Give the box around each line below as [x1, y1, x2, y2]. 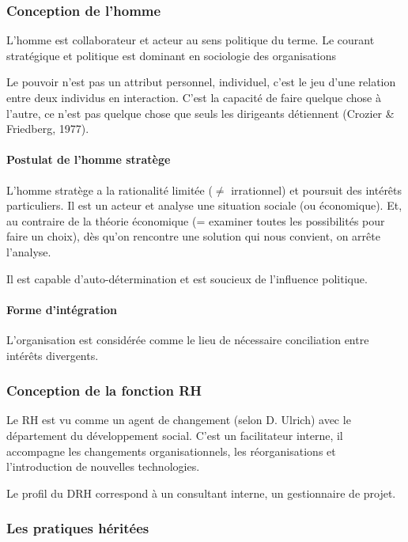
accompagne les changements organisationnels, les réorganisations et [6, 442, 336, 459]
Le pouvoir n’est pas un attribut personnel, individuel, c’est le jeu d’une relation [6, 74, 396, 90]
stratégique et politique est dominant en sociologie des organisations [6, 47, 337, 63]
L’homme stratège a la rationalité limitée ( [6, 181, 213, 198]
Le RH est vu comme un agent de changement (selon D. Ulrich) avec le [6, 411, 351, 428]
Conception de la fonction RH [6, 381, 202, 400]
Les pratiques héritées [6, 518, 149, 538]
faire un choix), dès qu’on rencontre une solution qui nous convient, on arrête [6, 228, 380, 244]
